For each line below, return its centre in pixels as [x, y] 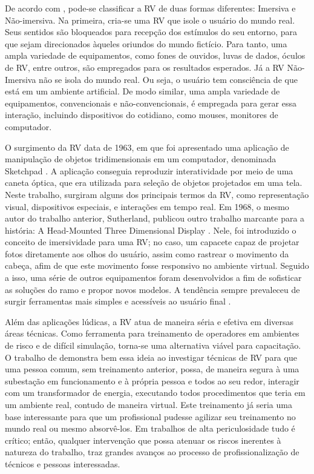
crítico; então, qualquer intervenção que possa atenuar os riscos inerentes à [143, 440]
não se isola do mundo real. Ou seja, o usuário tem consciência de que [168, 79]
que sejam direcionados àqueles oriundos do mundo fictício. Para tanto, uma [146, 43]
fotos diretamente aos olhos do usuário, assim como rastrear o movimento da [147, 253]
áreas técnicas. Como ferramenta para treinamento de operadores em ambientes [152, 333]
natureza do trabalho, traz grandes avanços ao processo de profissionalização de [152, 452]
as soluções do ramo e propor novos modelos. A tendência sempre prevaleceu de [152, 289]
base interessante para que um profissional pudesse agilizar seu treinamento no [150, 416]
